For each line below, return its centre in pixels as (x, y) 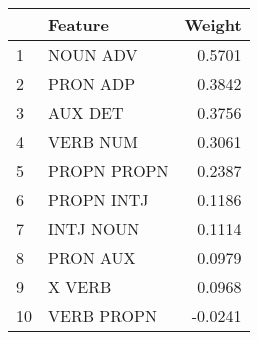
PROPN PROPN (108, 170)
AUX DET (86, 112)
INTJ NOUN (94, 228)
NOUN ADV (93, 54)
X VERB (80, 286)
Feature (78, 24)
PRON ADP (92, 83)
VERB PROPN (102, 315)
